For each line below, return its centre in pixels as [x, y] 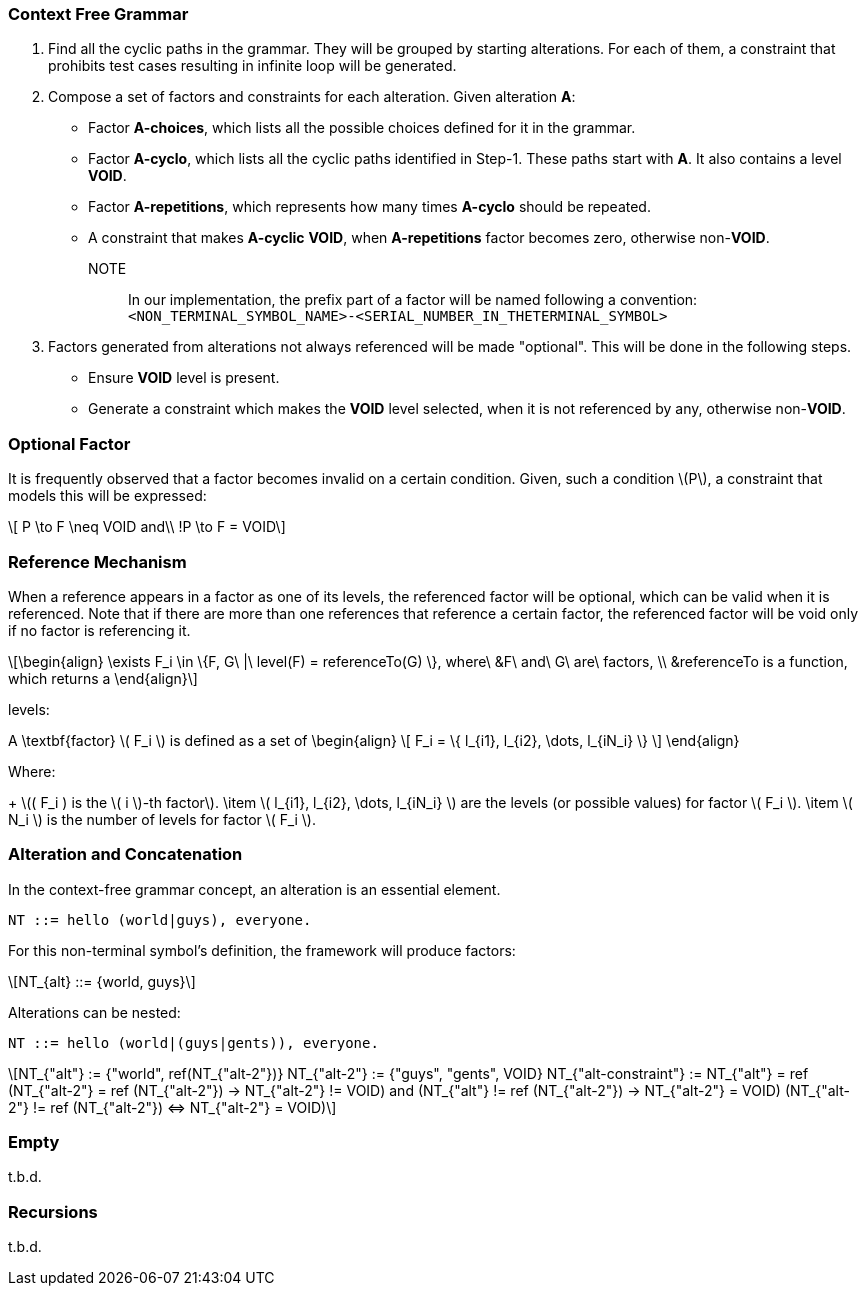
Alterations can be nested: [94, 1012]
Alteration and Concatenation [125, 854]
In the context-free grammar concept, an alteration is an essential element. [254, 889]
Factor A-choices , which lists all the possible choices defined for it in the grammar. [362, 128]
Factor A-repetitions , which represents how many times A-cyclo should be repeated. [369, 207]
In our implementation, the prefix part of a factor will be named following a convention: [413, 300]
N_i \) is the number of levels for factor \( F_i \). [162, 819]
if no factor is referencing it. [99, 630]
